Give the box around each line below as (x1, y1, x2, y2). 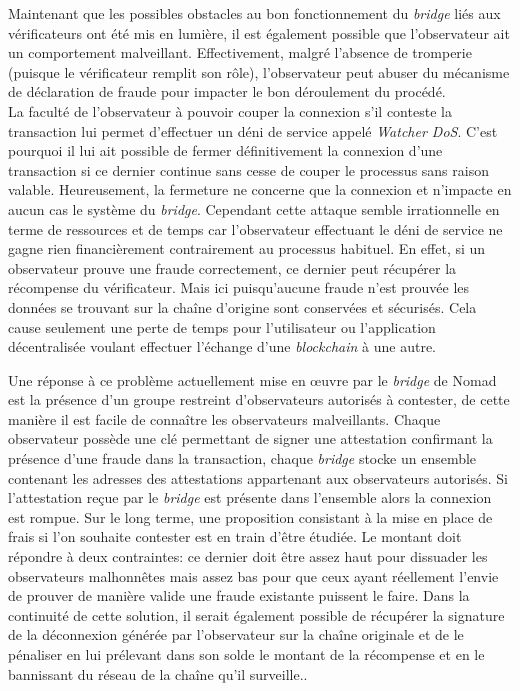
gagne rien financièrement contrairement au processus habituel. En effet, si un (8, 238, 486, 259)
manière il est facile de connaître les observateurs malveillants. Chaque (8, 408, 441, 429)
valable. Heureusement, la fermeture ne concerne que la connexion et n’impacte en (8, 179, 512, 200)
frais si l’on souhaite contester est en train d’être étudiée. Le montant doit (8, 526, 462, 547)
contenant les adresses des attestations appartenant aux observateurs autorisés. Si (8, 467, 508, 488)
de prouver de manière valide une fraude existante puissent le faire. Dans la (8, 585, 470, 606)
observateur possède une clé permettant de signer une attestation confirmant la (8, 428, 493, 449)
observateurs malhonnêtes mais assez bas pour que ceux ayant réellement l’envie (8, 565, 499, 586)
